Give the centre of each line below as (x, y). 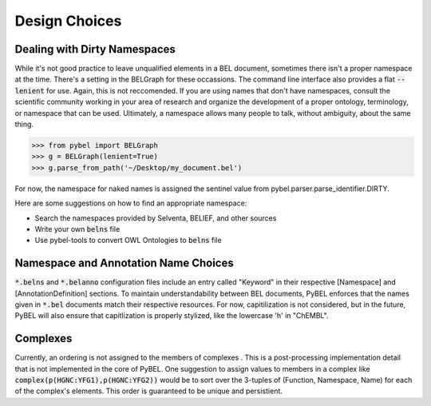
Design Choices (68, 21)
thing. (24, 125)
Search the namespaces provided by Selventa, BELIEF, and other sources (156, 218)
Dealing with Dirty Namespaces (95, 49)
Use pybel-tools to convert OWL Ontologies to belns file (129, 241)
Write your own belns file (77, 229)
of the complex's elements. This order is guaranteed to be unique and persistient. (149, 391)
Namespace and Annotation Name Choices (125, 263)
